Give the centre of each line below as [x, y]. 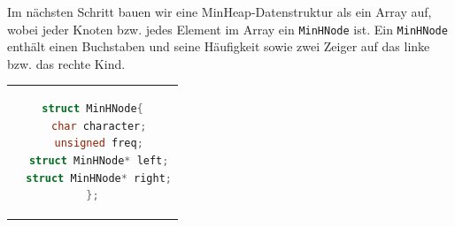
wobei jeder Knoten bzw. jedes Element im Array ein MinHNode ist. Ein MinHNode [227, 29]
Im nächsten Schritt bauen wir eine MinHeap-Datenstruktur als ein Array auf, [220, 11]
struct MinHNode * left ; [99, 160]
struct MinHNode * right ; [99, 178]
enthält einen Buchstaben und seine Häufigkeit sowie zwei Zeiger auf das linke [219, 46]
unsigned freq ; [99, 144]
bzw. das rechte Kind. [66, 63]
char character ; [99, 126]
